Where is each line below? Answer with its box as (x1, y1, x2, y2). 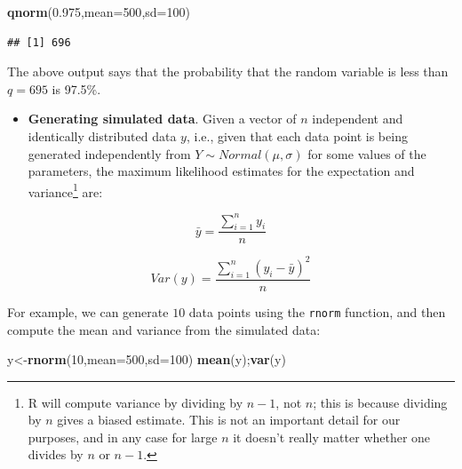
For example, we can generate (7, 302, 169, 321)
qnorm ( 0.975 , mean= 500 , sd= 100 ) (7, 3, 190, 20)
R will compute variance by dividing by (28, 393, 243, 411)
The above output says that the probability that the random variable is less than (7, 62, 449, 81)
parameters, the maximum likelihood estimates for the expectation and (28, 162, 415, 180)
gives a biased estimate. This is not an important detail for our (57, 410, 401, 429)
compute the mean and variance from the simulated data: (7, 320, 321, 338)
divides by (28, 445, 84, 464)
